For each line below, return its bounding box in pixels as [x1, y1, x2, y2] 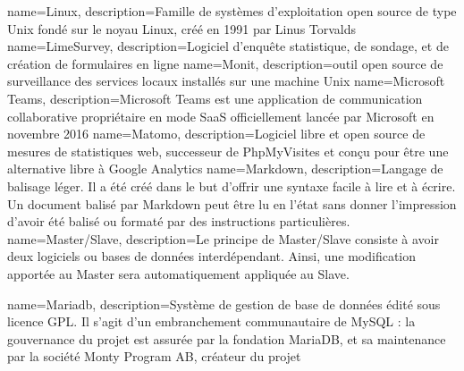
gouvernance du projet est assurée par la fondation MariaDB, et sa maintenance [7, 329, 446, 348]
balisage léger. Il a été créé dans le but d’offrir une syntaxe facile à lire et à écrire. [7, 176, 456, 195]
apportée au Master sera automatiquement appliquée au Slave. [7, 264, 350, 282]
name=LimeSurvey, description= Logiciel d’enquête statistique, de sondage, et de [7, 37, 449, 55]
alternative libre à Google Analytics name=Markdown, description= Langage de [7, 159, 443, 178]
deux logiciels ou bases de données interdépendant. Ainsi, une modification [7, 247, 417, 266]
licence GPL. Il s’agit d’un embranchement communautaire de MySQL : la [7, 312, 416, 331]
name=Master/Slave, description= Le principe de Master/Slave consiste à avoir [7, 229, 439, 248]
